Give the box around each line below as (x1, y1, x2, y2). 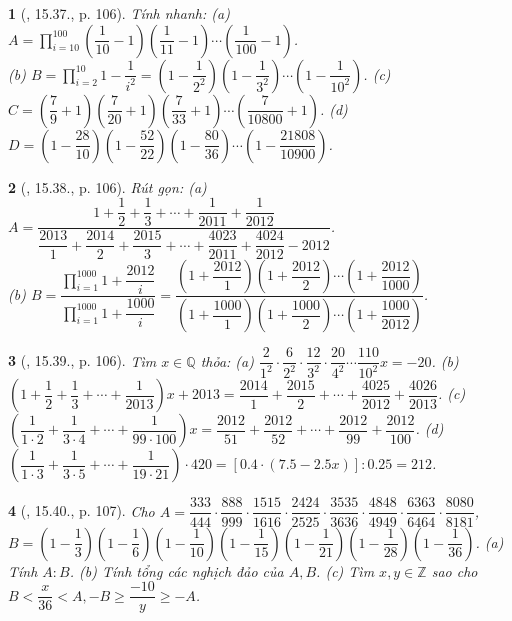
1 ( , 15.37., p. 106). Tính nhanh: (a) (8, 3, 230, 23)
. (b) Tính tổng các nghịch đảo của (69, 560, 284, 581)
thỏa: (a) (200, 350, 254, 371)
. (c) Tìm (316, 560, 375, 581)
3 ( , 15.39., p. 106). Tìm (8, 350, 157, 371)
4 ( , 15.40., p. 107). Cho (8, 500, 155, 521)
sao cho (431, 560, 478, 581)
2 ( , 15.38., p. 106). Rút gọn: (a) (8, 176, 207, 197)
